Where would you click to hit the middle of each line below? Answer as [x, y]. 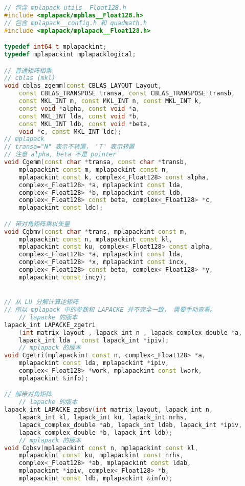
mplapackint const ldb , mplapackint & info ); [96, 479]
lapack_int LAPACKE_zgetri [50, 325]
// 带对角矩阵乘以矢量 [37, 224]
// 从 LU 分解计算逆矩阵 [41, 302]
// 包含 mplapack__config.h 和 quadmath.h [76, 23]
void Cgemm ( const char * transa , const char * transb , [96, 162]
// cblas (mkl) [30, 78]
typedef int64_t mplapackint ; [55, 47]
